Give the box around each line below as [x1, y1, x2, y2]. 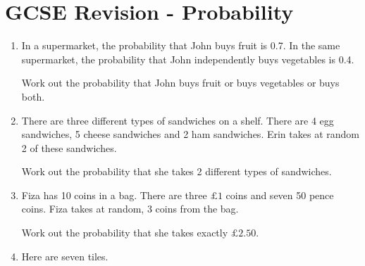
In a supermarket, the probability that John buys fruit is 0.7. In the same [21, 38, 340, 53]
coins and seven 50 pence [225, 187, 334, 202]
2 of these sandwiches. [21, 140, 117, 155]
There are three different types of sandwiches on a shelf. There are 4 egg [21, 113, 334, 127]
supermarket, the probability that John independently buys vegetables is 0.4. [21, 51, 354, 66]
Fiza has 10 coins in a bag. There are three [21, 187, 207, 202]
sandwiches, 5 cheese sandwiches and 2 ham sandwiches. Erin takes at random [21, 127, 359, 141]
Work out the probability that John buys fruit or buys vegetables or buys [21, 75, 340, 90]
